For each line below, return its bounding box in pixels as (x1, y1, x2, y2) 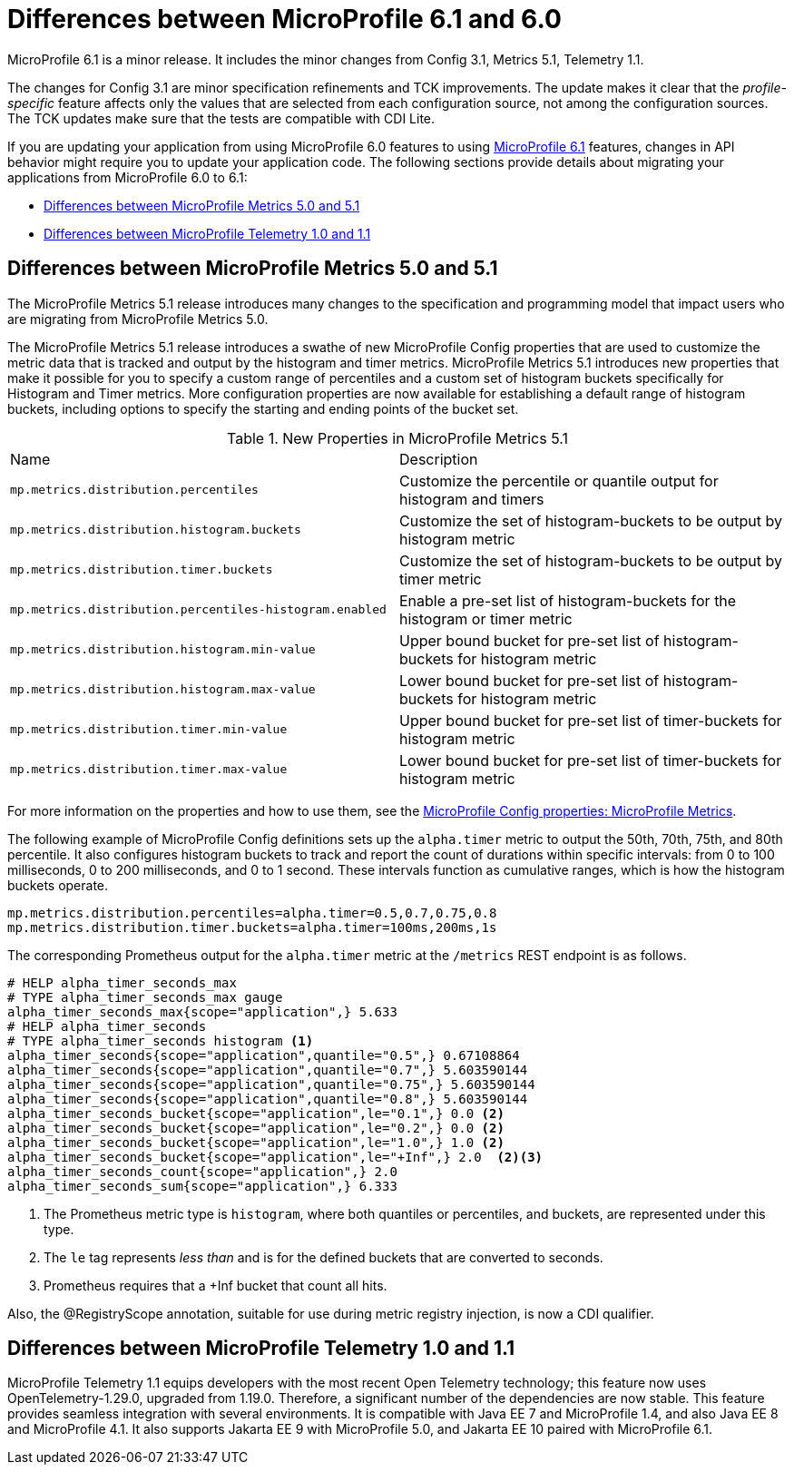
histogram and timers (399, 489, 544, 508)
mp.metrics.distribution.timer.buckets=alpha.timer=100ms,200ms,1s (7, 919, 497, 935)
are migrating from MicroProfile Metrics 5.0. (7, 310, 269, 327)
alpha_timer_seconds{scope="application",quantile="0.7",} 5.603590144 (7, 1062, 528, 1077)
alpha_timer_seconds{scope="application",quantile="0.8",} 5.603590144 (7, 1091, 528, 1106)
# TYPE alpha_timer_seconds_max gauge (7, 989, 283, 1005)
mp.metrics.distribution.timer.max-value (10, 762, 288, 777)
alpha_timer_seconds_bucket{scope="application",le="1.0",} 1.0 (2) (7, 1134, 505, 1150)
